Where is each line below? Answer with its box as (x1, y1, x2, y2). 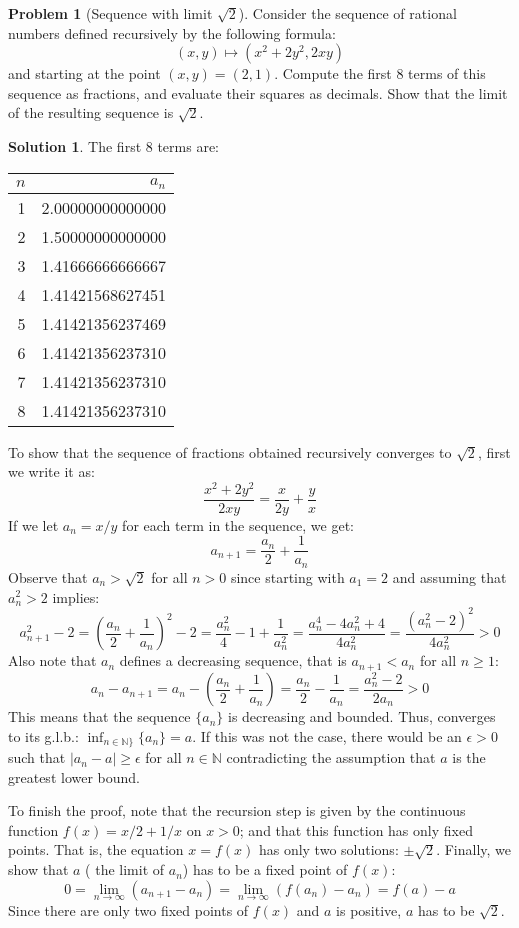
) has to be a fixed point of (182, 859, 348, 880)
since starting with (230, 566, 345, 587)
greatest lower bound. (8, 766, 140, 787)
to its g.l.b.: (8, 725, 79, 746)
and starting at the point (8, 63, 161, 84)
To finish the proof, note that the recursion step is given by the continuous (8, 800, 466, 821)
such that (8, 747, 66, 768)
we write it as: (8, 461, 95, 482)
